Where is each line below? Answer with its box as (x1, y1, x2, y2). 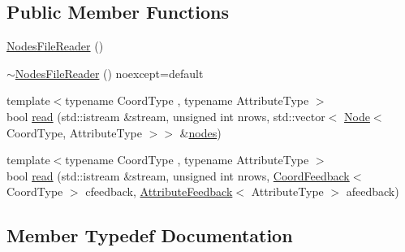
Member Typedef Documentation (6, 223, 293, 248)
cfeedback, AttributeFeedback (85, 183, 233, 200)
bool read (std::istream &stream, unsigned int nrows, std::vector (6, 107, 325, 124)
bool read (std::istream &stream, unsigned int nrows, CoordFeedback (6, 167, 350, 184)
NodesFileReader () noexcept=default (15, 64, 204, 81)
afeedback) (346, 183, 399, 200)
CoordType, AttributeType (6, 124, 142, 141)
